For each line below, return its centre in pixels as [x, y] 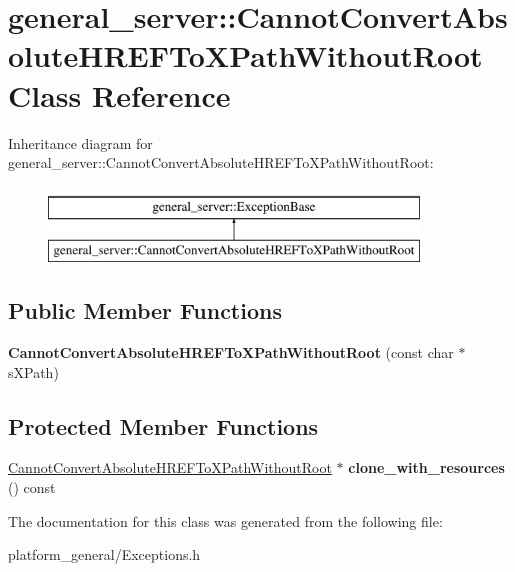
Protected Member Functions [163, 425]
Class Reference [119, 94]
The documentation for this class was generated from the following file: [225, 520]
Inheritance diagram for [80, 142]
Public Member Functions [145, 310]
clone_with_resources [426, 467]
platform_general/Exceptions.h [104, 554]
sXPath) [33, 371]
